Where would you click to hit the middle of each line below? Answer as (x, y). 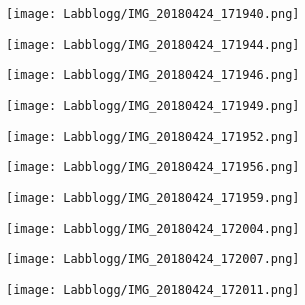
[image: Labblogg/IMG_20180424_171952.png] (153, 136)
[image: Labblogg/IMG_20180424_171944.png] (153, 44)
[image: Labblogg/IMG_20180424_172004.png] (153, 228)
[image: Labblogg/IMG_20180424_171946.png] (153, 75)
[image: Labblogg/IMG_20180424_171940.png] (153, 14)
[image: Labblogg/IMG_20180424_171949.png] (153, 105)
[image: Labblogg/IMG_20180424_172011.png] (153, 289)
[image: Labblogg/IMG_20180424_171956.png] (153, 167)
